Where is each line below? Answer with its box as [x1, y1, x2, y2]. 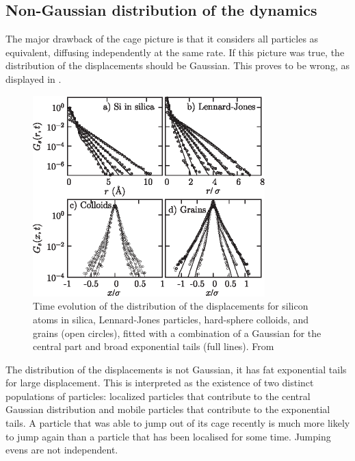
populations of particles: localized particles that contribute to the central [5, 388, 311, 403]
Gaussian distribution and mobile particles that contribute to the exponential [5, 402, 330, 416]
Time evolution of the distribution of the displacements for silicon [33, 299, 308, 313]
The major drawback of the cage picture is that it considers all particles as [5, 32, 319, 46]
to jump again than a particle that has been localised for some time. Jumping [5, 429, 331, 443]
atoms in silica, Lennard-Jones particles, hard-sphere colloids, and [33, 312, 309, 326]
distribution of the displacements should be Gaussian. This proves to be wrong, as [5, 58, 350, 73]
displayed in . [5, 71, 62, 86]
